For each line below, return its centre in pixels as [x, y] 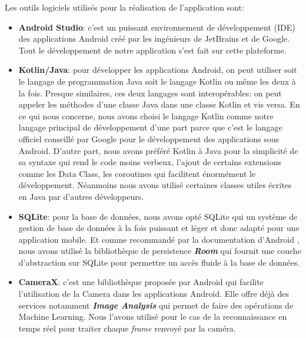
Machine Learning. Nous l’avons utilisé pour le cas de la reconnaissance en [153, 317]
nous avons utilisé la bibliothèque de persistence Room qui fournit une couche [160, 251]
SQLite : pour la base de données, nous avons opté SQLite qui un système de [158, 216]
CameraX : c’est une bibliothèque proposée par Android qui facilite [141, 282]
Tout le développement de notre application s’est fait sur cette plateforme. [152, 50]
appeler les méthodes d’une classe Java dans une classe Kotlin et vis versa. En [159, 104]
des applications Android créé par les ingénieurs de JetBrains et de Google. [154, 39]
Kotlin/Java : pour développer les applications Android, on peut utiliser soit [158, 70]
